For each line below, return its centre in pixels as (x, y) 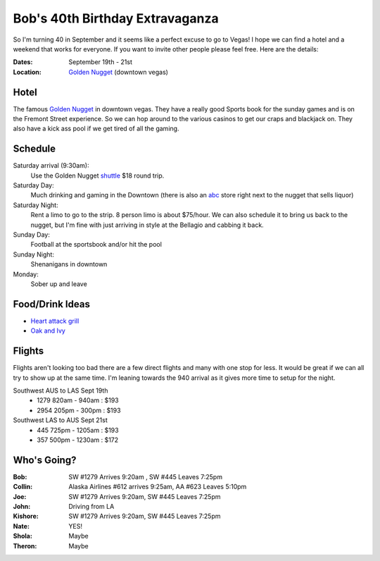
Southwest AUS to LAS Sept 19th (61, 390)
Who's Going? (45, 460)
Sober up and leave (59, 284)
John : (22, 507)
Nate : (21, 526)
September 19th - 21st (101, 62)
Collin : (23, 487)
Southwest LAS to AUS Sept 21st (61, 420)
